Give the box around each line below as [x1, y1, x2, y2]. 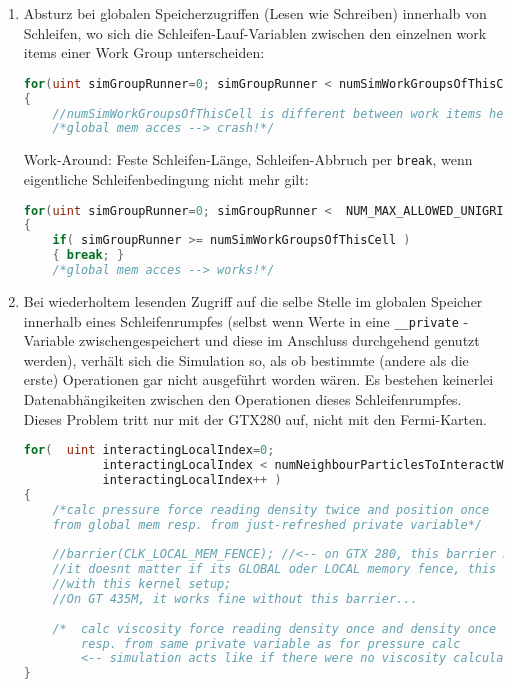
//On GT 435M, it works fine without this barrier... [52, 591, 418, 606]
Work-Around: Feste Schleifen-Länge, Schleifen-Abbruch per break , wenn [23, 149, 473, 170]
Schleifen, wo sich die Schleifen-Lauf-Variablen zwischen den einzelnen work [23, 22, 487, 43]
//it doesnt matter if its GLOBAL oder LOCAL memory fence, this [52, 562, 497, 577]
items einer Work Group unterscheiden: [23, 42, 265, 63]
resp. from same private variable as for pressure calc [81, 636, 461, 651]
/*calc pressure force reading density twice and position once [52, 502, 490, 517]
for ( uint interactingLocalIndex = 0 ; [23, 443, 275, 458]
